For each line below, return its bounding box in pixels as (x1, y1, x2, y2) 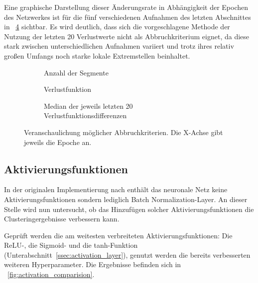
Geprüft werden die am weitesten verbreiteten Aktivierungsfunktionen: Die (4, 230, 233, 240)
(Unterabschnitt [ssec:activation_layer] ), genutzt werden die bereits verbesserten (4, 249, 251, 260)
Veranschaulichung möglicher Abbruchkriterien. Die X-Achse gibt (24, 127, 223, 137)
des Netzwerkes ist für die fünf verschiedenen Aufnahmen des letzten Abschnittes (4, 11, 251, 22)
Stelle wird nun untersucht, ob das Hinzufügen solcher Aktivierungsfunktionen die (4, 204, 254, 214)
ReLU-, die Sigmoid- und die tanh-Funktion (4, 240, 138, 250)
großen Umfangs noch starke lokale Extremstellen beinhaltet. (4, 50, 190, 61)
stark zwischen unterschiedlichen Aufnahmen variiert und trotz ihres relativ (4, 41, 234, 51)
